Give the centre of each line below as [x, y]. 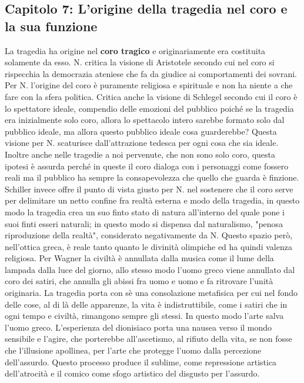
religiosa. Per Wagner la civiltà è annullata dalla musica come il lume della [139, 258]
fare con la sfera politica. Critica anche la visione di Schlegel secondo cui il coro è [151, 96]
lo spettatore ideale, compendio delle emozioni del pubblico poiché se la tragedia [149, 108]
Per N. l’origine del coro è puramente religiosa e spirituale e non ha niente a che [149, 85]
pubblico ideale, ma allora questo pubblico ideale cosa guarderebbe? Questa [141, 131]
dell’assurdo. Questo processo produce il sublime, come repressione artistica [141, 362]
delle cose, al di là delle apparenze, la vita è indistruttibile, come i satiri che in [146, 304]
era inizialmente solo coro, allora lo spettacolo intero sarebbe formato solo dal [145, 120]
